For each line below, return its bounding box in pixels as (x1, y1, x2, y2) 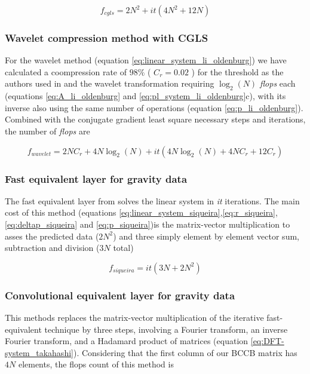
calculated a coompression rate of (5, 65, 127, 78)
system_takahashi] (5, 346, 73, 358)
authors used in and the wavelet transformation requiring (5, 77, 214, 90)
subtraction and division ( (5, 241, 100, 254)
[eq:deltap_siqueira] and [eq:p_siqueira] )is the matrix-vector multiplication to (5, 217, 290, 230)
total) (113, 241, 134, 254)
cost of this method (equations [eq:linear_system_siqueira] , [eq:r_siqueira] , (5, 206, 278, 219)
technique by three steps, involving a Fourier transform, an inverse (44, 323, 288, 335)
